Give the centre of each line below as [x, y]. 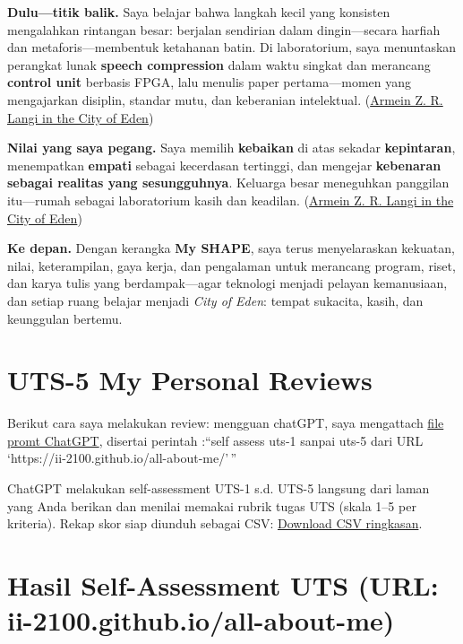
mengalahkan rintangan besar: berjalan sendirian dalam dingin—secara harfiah [224, 29]
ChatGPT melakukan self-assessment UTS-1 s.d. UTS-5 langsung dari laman [219, 488]
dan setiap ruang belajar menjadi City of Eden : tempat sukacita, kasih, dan [215, 300]
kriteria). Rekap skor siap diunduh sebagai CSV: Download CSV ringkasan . [215, 523]
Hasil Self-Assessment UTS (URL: [223, 584]
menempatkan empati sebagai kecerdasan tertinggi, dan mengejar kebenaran [224, 165]
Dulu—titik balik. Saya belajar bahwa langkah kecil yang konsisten [199, 12]
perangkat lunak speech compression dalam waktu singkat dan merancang [219, 64]
